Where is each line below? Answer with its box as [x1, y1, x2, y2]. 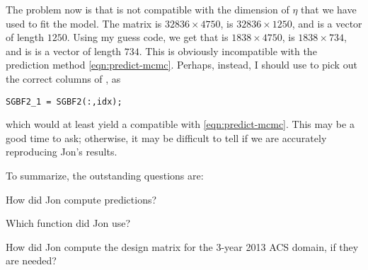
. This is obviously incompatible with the [139, 43, 317, 58]
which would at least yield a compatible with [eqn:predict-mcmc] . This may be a [6, 117, 355, 131]
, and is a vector [292, 16, 362, 30]
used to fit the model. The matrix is [6, 16, 162, 30]
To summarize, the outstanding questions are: [6, 168, 204, 182]
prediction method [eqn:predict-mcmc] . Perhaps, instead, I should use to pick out [6, 57, 357, 72]
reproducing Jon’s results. [6, 144, 117, 159]
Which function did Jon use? [6, 216, 131, 230]
